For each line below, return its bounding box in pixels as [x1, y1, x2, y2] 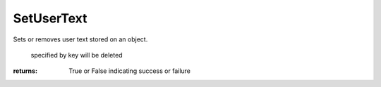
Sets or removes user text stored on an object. [13, 35, 148, 43]
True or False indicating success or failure [68, 67, 190, 75]
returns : [13, 67, 38, 75]
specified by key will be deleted [30, 51, 123, 59]
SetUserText [13, 11, 87, 26]
